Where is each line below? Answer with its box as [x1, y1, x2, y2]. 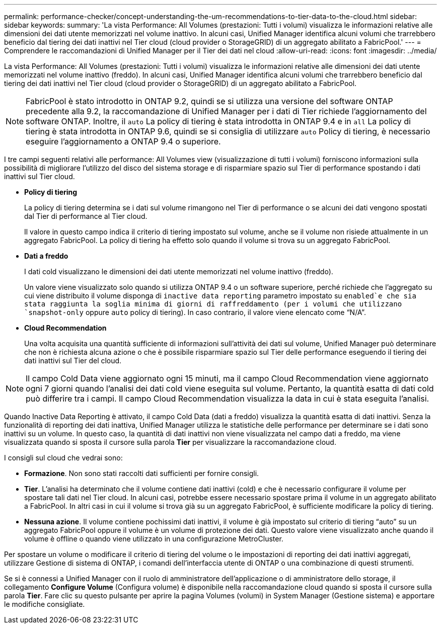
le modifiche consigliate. [4, 600, 85, 608]
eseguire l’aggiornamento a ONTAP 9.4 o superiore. [26, 136, 221, 146]
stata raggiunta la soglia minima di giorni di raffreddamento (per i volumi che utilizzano [24, 300, 402, 308]
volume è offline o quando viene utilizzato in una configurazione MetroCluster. [24, 534, 283, 543]
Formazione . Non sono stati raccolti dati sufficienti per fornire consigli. [24, 469, 259, 478]
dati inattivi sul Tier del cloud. [24, 356, 122, 365]
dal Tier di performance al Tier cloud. [24, 212, 148, 220]
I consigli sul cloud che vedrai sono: [4, 453, 123, 462]
